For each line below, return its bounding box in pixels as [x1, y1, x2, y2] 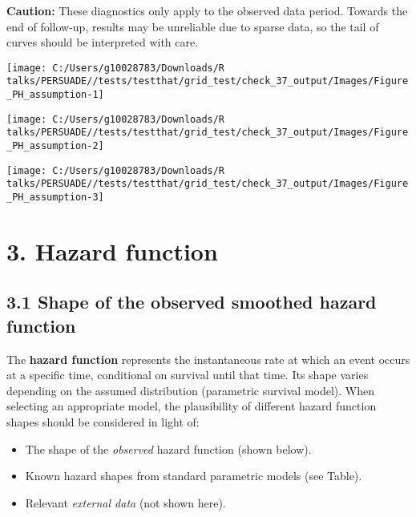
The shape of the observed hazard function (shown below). [25, 440, 312, 457]
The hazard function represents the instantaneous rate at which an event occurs [6, 350, 410, 367]
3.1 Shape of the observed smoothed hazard [6, 289, 377, 314]
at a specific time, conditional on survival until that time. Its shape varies [6, 366, 369, 383]
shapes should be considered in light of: [6, 414, 200, 430]
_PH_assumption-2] [6, 140, 104, 152]
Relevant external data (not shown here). [25, 494, 226, 511]
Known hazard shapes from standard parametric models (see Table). [25, 467, 362, 484]
